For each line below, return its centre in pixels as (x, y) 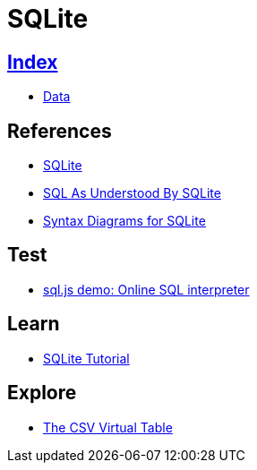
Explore (42, 393)
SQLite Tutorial (86, 358)
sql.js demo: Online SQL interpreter (146, 289)
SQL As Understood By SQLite (132, 193)
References (60, 131)
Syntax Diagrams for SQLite (124, 221)
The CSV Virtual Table (108, 427)
